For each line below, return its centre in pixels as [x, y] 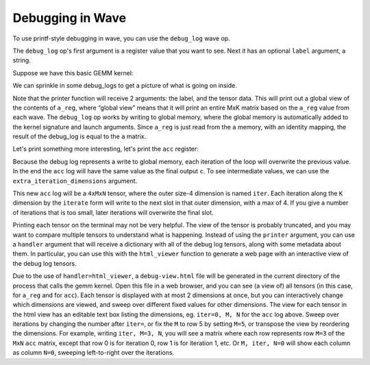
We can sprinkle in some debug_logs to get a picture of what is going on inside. [125, 86]
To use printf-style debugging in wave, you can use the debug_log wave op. [121, 38]
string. [22, 60]
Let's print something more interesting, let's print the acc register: [106, 149]
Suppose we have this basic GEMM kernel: [73, 73]
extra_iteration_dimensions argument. [75, 181]
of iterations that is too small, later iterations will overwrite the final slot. [113, 212]
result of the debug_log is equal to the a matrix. [79, 136]
